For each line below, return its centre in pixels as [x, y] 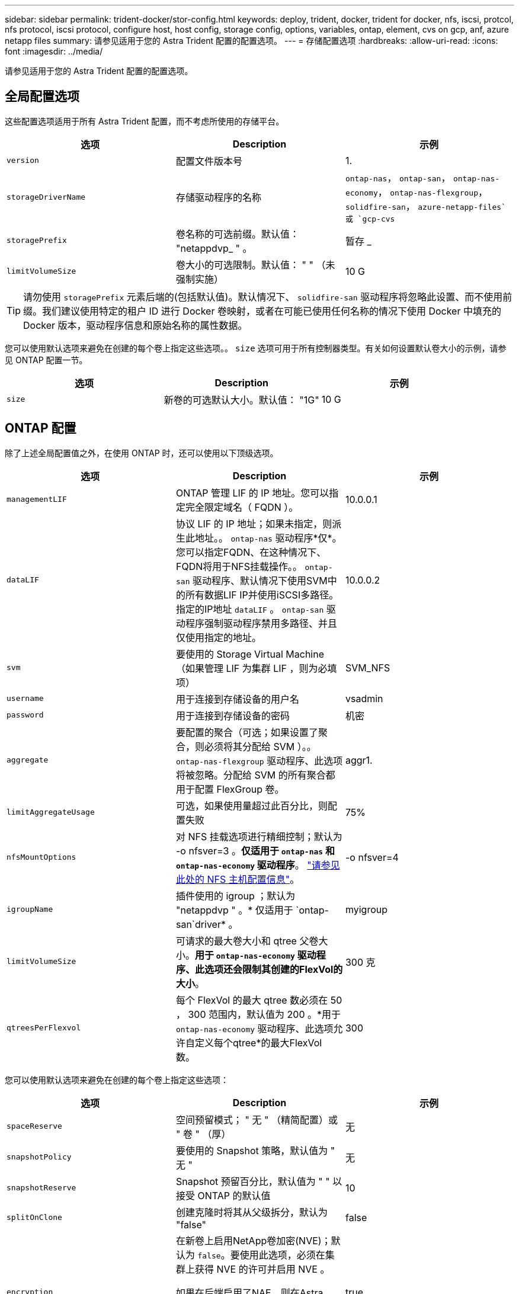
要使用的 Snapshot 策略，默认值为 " [255, 1150]
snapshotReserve [41, 1188]
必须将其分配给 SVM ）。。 [260, 746]
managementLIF [37, 499]
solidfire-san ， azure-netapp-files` [425, 206]
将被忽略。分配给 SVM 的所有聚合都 [255, 775]
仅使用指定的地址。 [218, 637]
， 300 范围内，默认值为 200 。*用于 [258, 1014]
